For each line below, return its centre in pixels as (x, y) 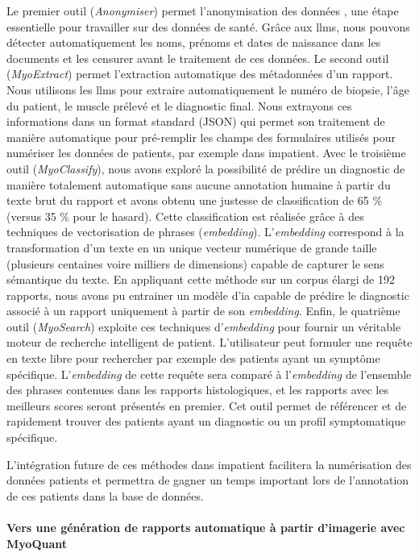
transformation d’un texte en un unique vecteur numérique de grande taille (192, 247)
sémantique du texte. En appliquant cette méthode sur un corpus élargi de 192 (201, 279)
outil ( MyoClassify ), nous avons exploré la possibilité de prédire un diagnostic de (206, 168)
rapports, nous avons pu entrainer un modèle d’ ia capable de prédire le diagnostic (208, 295)
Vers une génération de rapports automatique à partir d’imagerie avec (206, 527)
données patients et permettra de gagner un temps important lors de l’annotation (208, 480)
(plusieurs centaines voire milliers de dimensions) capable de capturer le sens (195, 263)
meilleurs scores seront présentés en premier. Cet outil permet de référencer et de (207, 405)
